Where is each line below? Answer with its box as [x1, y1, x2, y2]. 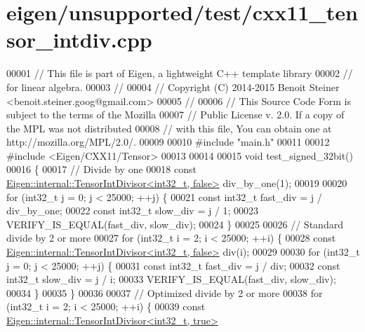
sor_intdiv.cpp [6, 25, 152, 54]
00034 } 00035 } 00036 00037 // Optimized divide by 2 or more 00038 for [6, 285, 323, 300]
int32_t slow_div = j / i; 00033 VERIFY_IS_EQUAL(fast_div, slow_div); [6, 272, 336, 286]
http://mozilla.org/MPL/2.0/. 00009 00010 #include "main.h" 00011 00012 [6, 134, 330, 149]
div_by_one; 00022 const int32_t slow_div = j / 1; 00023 [6, 203, 259, 218]
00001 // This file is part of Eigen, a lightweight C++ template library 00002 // [6, 66, 353, 81]
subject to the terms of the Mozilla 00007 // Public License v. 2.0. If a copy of [6, 107, 345, 122]
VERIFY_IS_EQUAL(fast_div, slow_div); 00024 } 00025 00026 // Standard [6, 216, 343, 231]
